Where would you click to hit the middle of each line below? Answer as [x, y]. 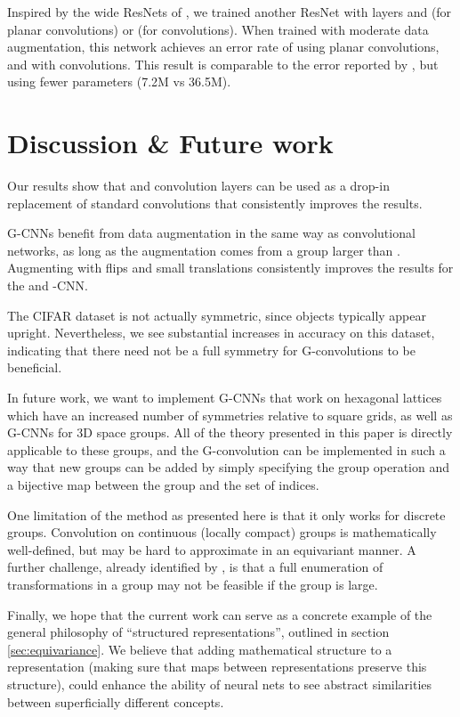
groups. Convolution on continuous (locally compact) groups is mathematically [222, 532]
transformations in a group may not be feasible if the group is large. [193, 584]
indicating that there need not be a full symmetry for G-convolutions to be [211, 350]
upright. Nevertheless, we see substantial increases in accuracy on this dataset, [221, 333]
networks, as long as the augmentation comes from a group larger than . [204, 250]
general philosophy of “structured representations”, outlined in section [198, 632]
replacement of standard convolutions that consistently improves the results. [215, 203]
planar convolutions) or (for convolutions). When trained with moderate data [218, 29]
